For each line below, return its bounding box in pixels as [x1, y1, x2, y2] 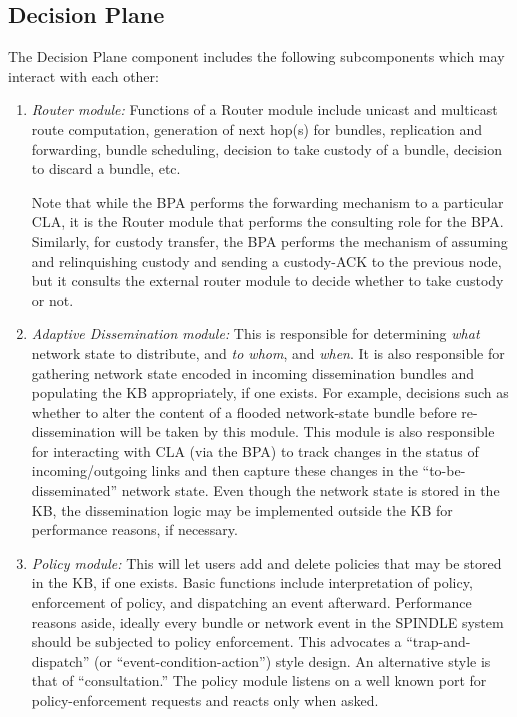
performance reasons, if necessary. [31, 519, 238, 540]
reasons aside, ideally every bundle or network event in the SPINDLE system [31, 611, 504, 632]
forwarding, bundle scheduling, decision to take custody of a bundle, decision [31, 138, 503, 159]
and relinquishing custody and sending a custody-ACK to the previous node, [31, 250, 502, 271]
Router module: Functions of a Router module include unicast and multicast [31, 99, 498, 120]
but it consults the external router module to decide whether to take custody [31, 270, 504, 291]
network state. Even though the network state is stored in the [121, 480, 500, 501]
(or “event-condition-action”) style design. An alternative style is [94, 650, 491, 671]
